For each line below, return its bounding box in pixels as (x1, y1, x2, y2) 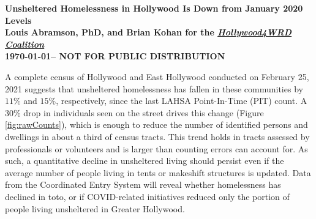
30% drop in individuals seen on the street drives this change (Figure (5, 106, 264, 119)
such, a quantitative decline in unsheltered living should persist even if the (5, 154, 284, 167)
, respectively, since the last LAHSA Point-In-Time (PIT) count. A (56, 94, 307, 107)
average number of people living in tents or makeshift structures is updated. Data (5, 166, 311, 179)
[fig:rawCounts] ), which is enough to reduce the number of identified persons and (5, 118, 308, 131)
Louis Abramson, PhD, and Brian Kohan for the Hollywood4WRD (5, 26, 292, 39)
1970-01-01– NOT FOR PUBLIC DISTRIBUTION (5, 50, 225, 62)
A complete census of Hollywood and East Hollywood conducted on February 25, (5, 70, 309, 83)
